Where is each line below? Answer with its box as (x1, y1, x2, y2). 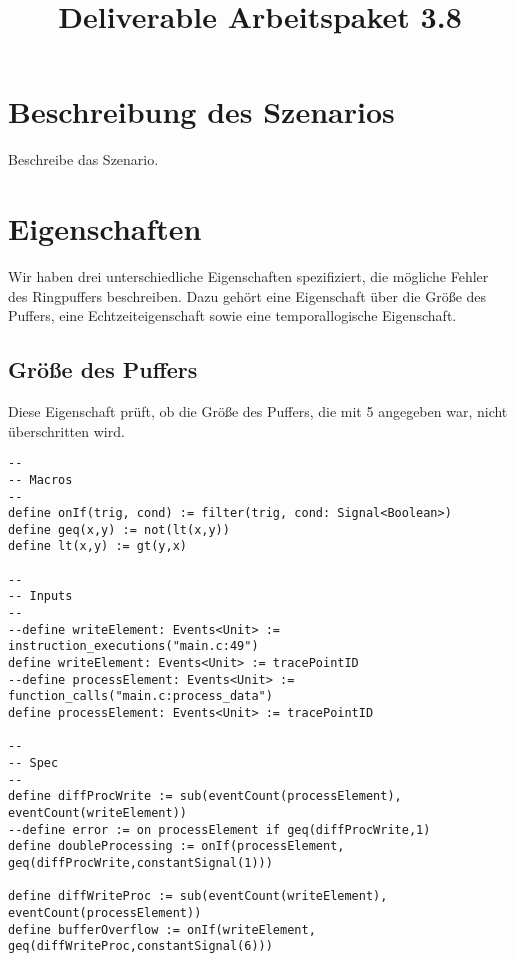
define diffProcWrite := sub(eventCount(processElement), (8, 789, 402, 804)
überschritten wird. (8, 420, 125, 441)
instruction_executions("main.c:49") (8, 639, 259, 654)
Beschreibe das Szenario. (8, 149, 159, 170)
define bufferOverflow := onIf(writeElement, (8, 922, 316, 937)
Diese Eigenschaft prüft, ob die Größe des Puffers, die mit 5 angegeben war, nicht (8, 401, 508, 422)
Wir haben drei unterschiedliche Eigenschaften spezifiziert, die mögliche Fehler (8, 266, 489, 287)
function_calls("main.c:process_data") (8, 689, 273, 704)
